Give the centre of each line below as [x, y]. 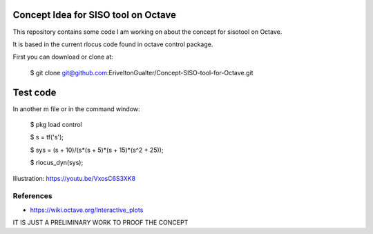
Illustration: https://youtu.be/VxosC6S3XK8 [74, 178]
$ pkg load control [56, 124]
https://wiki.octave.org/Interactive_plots [87, 210]
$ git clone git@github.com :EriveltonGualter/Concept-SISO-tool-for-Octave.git [142, 72]
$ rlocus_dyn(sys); [57, 163]
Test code [35, 92]
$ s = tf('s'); [47, 137]
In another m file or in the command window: [77, 109]
